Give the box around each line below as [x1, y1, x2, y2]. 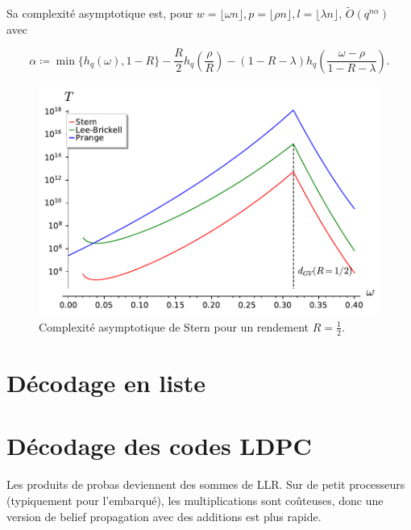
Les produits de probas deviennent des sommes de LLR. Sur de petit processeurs [6, 476, 405, 493]
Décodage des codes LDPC [6, 429, 312, 462]
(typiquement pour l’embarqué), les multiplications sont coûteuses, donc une [6, 491, 384, 508]
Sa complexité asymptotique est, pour [6, 5, 193, 22]
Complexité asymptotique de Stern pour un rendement [39, 318, 309, 335]
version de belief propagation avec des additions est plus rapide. [6, 507, 322, 524]
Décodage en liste [6, 366, 206, 399]
